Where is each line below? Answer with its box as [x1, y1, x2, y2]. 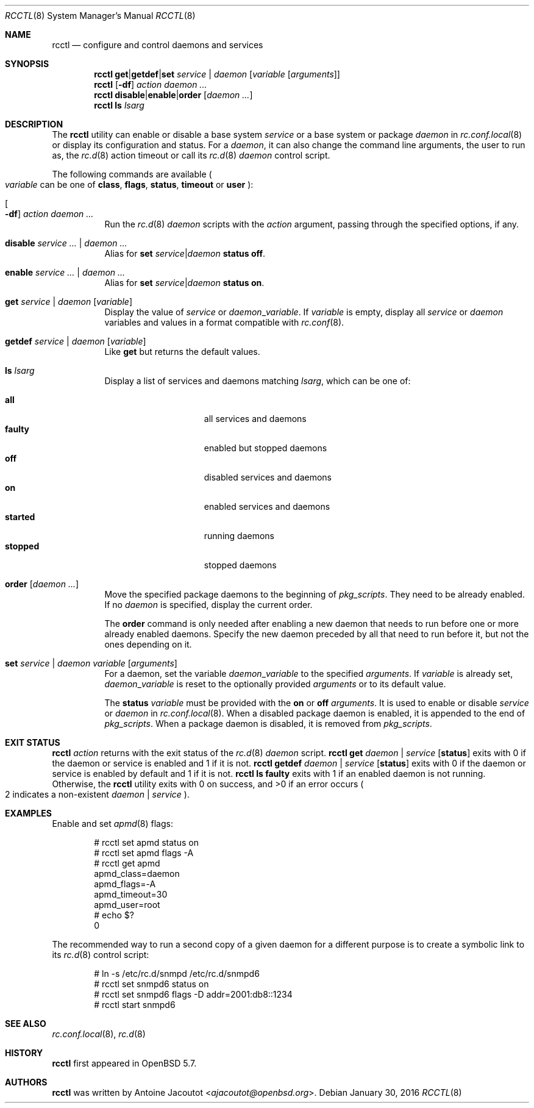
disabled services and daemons [204, 472, 332, 482]
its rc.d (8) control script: [52, 949, 149, 960]
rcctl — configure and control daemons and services [52, 40, 263, 50]
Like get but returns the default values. [104, 346, 260, 357]
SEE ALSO [5, 1018, 46, 1029]
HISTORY [5, 1048, 43, 1058]
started [5, 512, 35, 522]
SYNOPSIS [5, 59, 49, 69]
